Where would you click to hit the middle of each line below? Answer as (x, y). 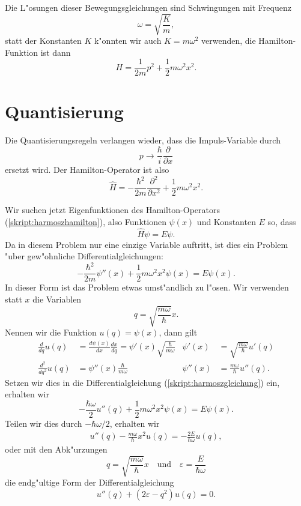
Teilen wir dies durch (44, 423)
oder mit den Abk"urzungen (56, 449)
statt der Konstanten (43, 41)
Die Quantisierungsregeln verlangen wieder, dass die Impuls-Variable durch (143, 140)
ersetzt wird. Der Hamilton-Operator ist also (87, 170)
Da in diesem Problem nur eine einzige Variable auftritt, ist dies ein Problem (147, 244)
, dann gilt (178, 332)
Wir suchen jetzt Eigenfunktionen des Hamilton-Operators (112, 210)
